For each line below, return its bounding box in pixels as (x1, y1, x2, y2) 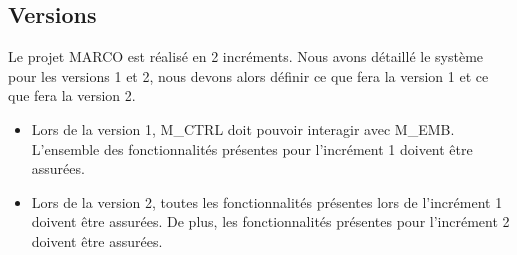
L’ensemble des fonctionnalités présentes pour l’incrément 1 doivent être (31, 138, 473, 159)
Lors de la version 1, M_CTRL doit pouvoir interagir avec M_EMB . (31, 118, 455, 139)
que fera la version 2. (8, 85, 136, 106)
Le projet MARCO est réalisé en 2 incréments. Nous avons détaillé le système (8, 46, 484, 67)
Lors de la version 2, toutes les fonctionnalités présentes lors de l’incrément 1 (31, 191, 503, 212)
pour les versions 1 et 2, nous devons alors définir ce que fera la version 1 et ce (8, 65, 489, 86)
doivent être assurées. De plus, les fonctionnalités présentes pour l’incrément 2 (31, 211, 510, 232)
